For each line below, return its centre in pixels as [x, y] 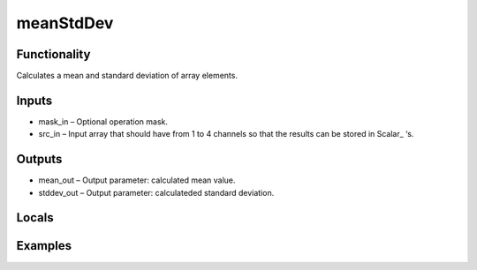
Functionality [53, 54]
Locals [35, 217]
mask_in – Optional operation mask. [103, 121]
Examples [44, 246]
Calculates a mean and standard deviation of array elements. [127, 76]
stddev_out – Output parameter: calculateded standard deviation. [156, 192]
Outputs [39, 159]
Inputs [34, 100]
